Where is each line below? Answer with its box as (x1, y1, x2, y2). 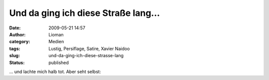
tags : (9, 45, 20, 52)
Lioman (48, 31, 64, 37)
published (48, 60, 69, 66)
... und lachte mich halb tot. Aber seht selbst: (9, 69, 101, 75)
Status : (9, 60, 25, 66)
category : (9, 39, 30, 45)
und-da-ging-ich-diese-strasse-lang (48, 53, 124, 59)
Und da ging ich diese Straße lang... (9, 7, 160, 18)
